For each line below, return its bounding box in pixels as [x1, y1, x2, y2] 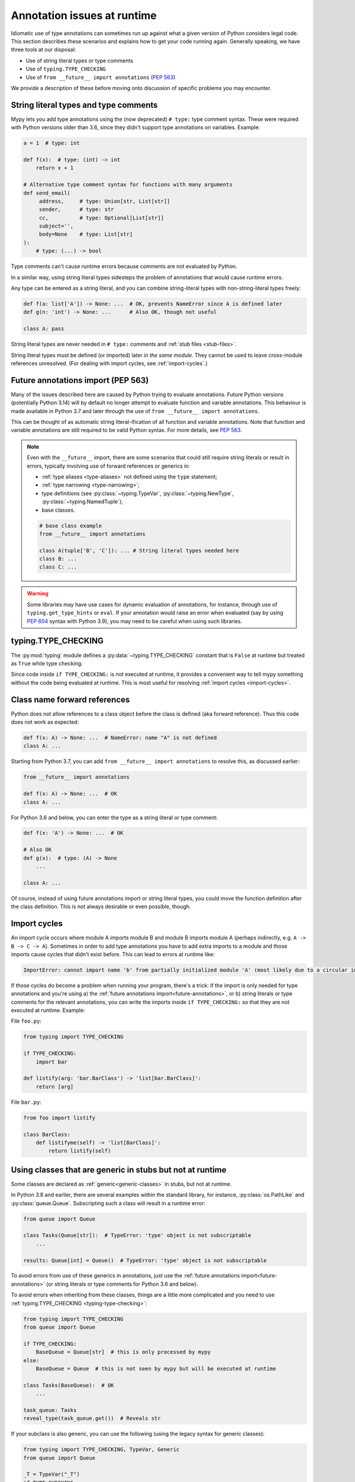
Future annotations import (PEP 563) [11, 375, 149, 385]
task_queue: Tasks [23, 1407, 77, 1413]
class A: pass [23, 325, 64, 332]
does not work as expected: [11, 718, 79, 726]
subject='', [38, 223, 74, 229]
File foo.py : [11, 1017, 41, 1025]
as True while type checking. [11, 660, 83, 667]
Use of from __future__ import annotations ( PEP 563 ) [25, 74, 176, 81]
